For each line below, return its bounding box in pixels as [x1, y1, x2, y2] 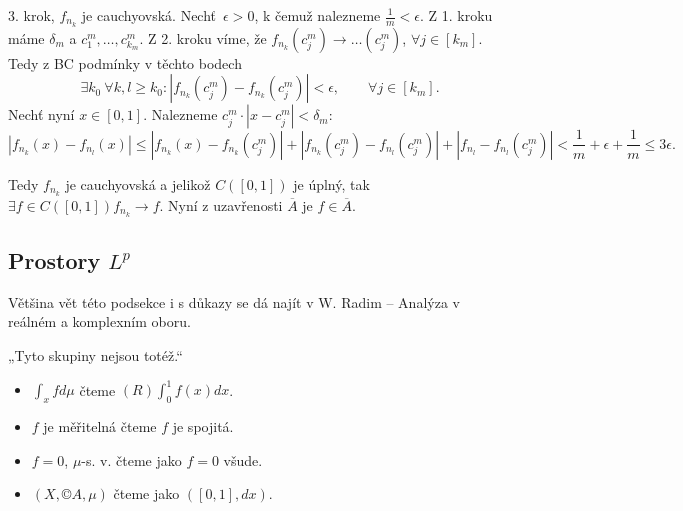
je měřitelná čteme [43, 415, 157, 436]
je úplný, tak [293, 173, 370, 194]
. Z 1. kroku [419, 5, 493, 25]
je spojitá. [172, 415, 234, 436]
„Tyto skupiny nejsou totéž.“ [8, 345, 183, 366]
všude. [223, 449, 263, 470]
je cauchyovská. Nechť [81, 5, 217, 25]
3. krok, [8, 5, 55, 25]
